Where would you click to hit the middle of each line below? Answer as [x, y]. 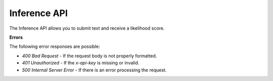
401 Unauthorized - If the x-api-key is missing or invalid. [81, 63]
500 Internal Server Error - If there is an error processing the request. [94, 70]
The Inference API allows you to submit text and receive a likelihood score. [87, 28]
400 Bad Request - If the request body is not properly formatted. [89, 56]
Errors [16, 37]
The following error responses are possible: [55, 47]
